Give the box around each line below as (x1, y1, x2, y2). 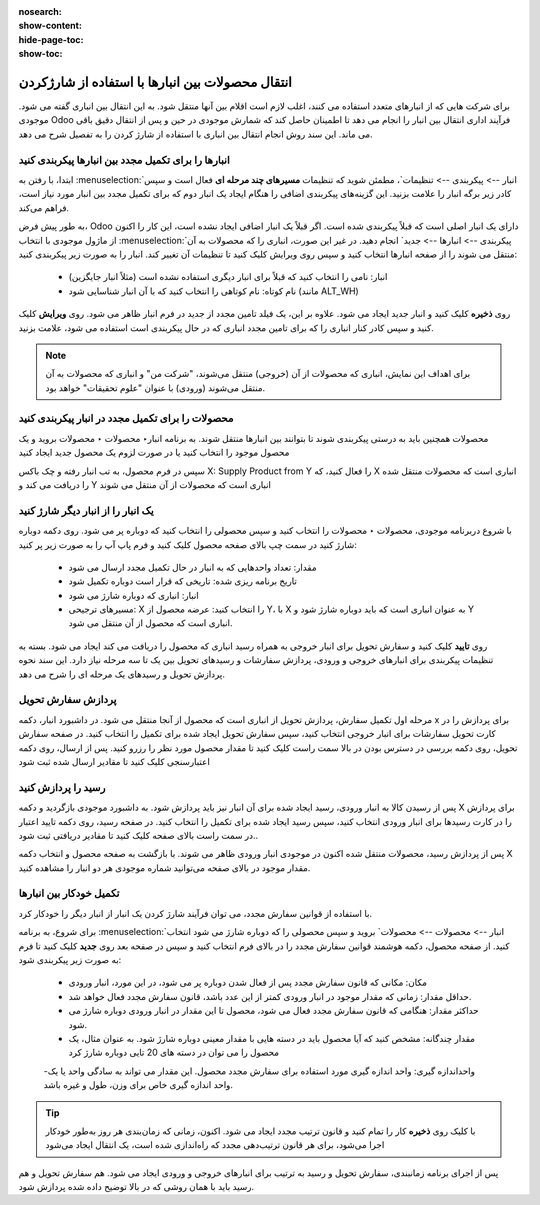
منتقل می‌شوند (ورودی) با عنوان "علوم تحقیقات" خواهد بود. (45, 381, 265, 394)
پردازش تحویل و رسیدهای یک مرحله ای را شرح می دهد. (18, 668, 225, 680)
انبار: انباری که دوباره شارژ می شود (68, 589, 199, 601)
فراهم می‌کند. (18, 201, 70, 214)
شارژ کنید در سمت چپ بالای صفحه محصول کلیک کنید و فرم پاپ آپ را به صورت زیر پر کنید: (18, 538, 357, 550)
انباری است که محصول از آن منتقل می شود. (68, 617, 233, 629)
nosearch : (18, 6, 62, 17)
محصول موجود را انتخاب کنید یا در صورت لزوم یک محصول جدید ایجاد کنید (18, 446, 290, 459)
